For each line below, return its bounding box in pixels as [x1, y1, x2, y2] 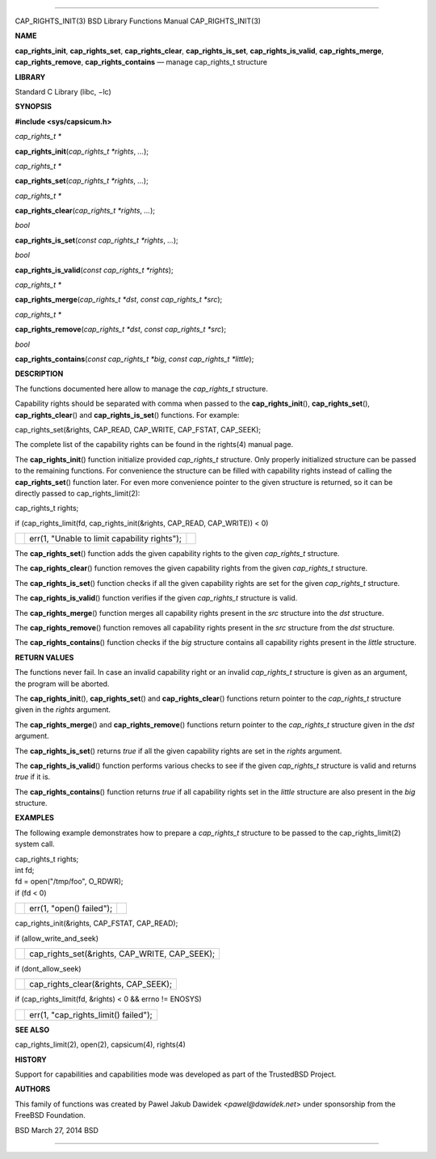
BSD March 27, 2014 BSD [15, 1125, 99, 1135]
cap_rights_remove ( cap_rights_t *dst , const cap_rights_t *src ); [15, 324, 226, 335]
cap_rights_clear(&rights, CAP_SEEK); [29, 979, 173, 990]
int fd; [15, 866, 35, 875]
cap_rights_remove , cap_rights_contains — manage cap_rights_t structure [15, 57, 268, 67]
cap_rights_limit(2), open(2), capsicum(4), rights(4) [15, 1039, 186, 1050]
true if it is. [15, 772, 51, 782]
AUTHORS [15, 1084, 51, 1094]
